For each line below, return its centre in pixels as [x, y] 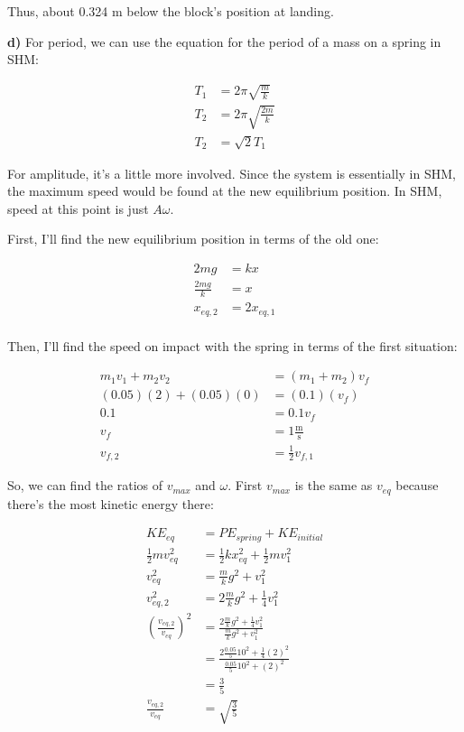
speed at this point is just [78, 208]
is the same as [334, 485]
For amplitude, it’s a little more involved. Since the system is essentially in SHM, [232, 173]
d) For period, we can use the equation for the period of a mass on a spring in [224, 41]
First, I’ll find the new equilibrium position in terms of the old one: [193, 239]
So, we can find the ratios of [85, 485]
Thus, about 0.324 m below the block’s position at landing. [171, 11]
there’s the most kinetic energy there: [111, 503]
